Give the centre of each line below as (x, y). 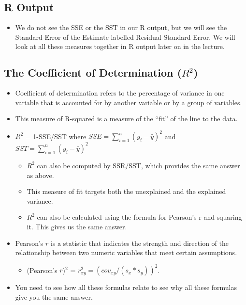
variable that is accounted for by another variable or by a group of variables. (129, 102)
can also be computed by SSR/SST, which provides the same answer (138, 165)
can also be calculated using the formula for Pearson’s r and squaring (139, 217)
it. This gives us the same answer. (77, 226)
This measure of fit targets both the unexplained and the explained (126, 191)
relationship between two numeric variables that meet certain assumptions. (126, 252)
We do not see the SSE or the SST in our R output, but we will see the (121, 27)
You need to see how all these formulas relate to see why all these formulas (126, 287)
